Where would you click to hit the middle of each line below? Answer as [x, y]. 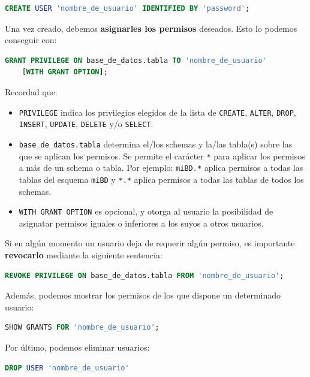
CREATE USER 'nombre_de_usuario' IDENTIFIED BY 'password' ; [127, 8]
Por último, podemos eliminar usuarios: [77, 347]
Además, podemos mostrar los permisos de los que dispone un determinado [143, 295]
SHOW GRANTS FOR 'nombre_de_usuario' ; [82, 328]
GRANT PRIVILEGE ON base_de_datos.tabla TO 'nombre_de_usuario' [136, 60]
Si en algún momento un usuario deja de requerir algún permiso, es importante [150, 243]
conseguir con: [31, 40]
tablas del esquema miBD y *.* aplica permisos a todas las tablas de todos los [161, 179]
